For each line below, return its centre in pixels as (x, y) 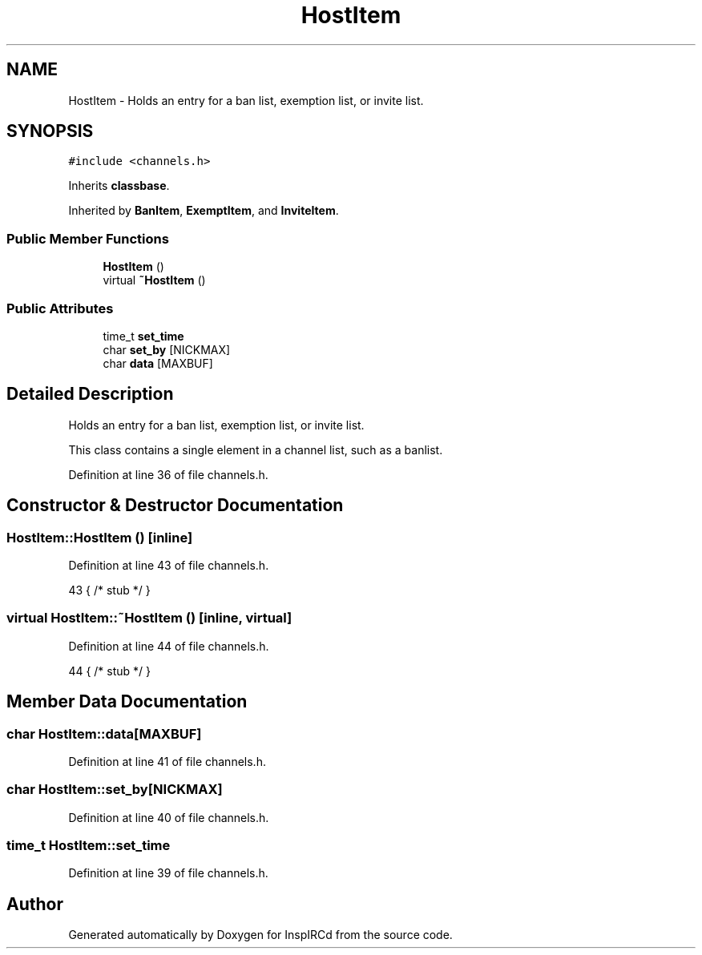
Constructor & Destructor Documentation (175, 506)
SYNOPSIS (50, 131)
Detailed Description (90, 394)
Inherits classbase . (119, 186)
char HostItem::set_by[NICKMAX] (115, 790)
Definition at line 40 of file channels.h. (169, 817)
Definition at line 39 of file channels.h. (168, 873)
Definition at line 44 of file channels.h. (169, 646)
